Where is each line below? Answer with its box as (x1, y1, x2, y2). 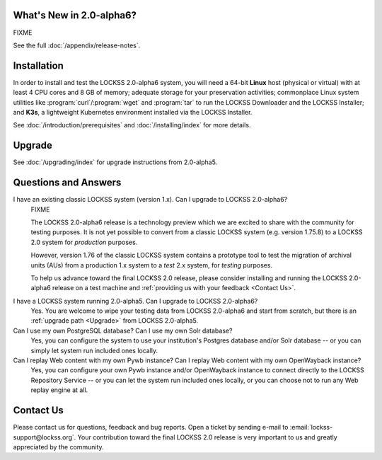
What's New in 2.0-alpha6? (13, 9, 137, 21)
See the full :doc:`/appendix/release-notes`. (13, 41, 141, 50)
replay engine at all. (30, 386, 88, 394)
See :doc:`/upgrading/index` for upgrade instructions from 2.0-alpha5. (13, 158, 218, 166)
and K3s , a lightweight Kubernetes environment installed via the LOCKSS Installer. (13, 108, 253, 116)
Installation (13, 59, 64, 71)
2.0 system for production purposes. (30, 238, 138, 246)
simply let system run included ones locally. (30, 346, 158, 355)
